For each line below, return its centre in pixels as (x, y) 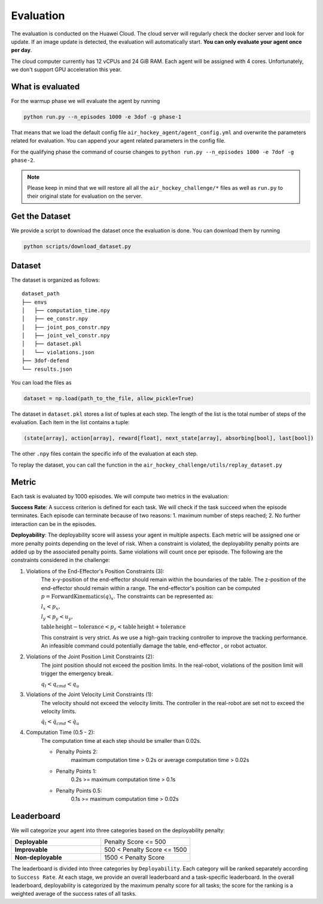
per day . (22, 50)
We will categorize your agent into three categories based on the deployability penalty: (118, 830)
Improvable (31, 849)
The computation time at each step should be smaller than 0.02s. (121, 740)
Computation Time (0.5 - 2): (60, 732)
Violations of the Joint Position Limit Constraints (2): (90, 657)
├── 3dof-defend (45, 361)
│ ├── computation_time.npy (66, 310)
